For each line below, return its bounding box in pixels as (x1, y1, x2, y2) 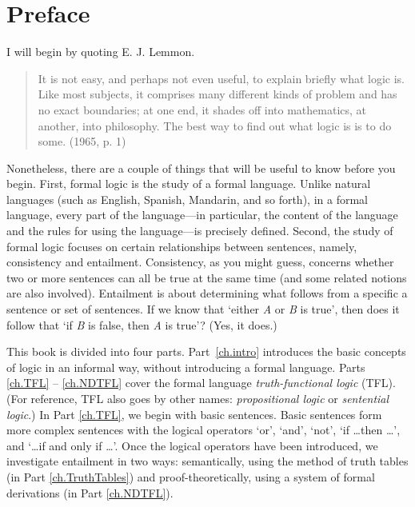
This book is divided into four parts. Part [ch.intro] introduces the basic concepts (6, 343, 406, 360)
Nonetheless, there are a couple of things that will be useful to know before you (6, 159, 396, 176)
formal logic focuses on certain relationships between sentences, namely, (6, 238, 357, 254)
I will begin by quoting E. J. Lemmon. (6, 43, 195, 60)
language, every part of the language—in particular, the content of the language (6, 206, 398, 223)
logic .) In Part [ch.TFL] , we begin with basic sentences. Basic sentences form (6, 405, 382, 422)
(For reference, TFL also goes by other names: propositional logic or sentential (6, 390, 389, 406)
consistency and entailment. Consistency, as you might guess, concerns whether (6, 253, 394, 270)
